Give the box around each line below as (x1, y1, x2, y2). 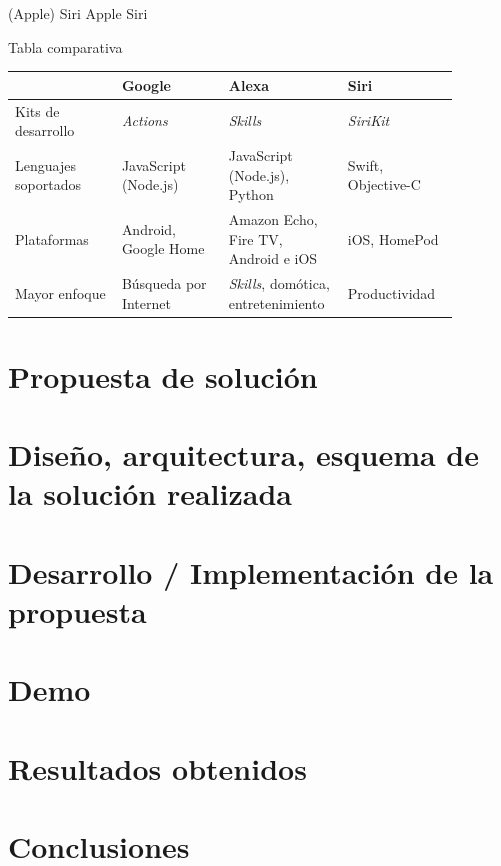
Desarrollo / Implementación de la (8, 551, 494, 592)
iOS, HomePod (347, 228, 439, 249)
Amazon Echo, (228, 209, 318, 229)
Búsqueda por (121, 273, 207, 294)
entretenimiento (228, 292, 325, 313)
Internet (121, 292, 171, 313)
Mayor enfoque (15, 282, 106, 303)
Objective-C (347, 174, 421, 195)
